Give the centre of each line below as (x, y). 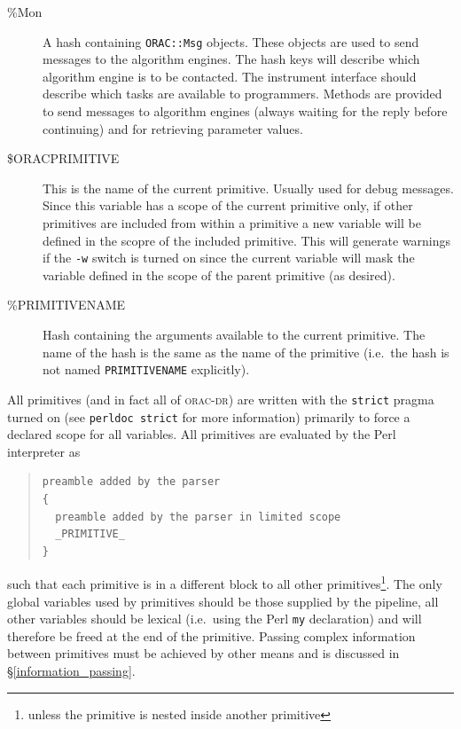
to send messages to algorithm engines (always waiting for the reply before (245, 111)
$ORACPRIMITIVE (63, 158)
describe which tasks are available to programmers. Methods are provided (242, 94)
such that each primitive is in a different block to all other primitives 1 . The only (225, 582)
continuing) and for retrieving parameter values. (173, 128)
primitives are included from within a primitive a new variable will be (232, 223)
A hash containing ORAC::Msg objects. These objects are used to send (231, 41)
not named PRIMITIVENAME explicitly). (146, 369)
